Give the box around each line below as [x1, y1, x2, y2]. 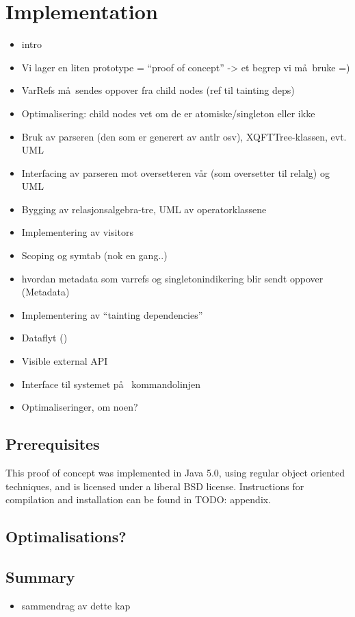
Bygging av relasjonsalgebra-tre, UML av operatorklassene [21, 202, 267, 216]
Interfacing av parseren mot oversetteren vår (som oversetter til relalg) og [21, 165, 330, 180]
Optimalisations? [5, 526, 127, 547]
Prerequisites [5, 433, 100, 455]
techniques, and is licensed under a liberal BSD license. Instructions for [5, 479, 304, 493]
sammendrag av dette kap [21, 598, 131, 612]
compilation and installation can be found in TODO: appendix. [5, 492, 272, 507]
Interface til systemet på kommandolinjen [21, 376, 200, 391]
